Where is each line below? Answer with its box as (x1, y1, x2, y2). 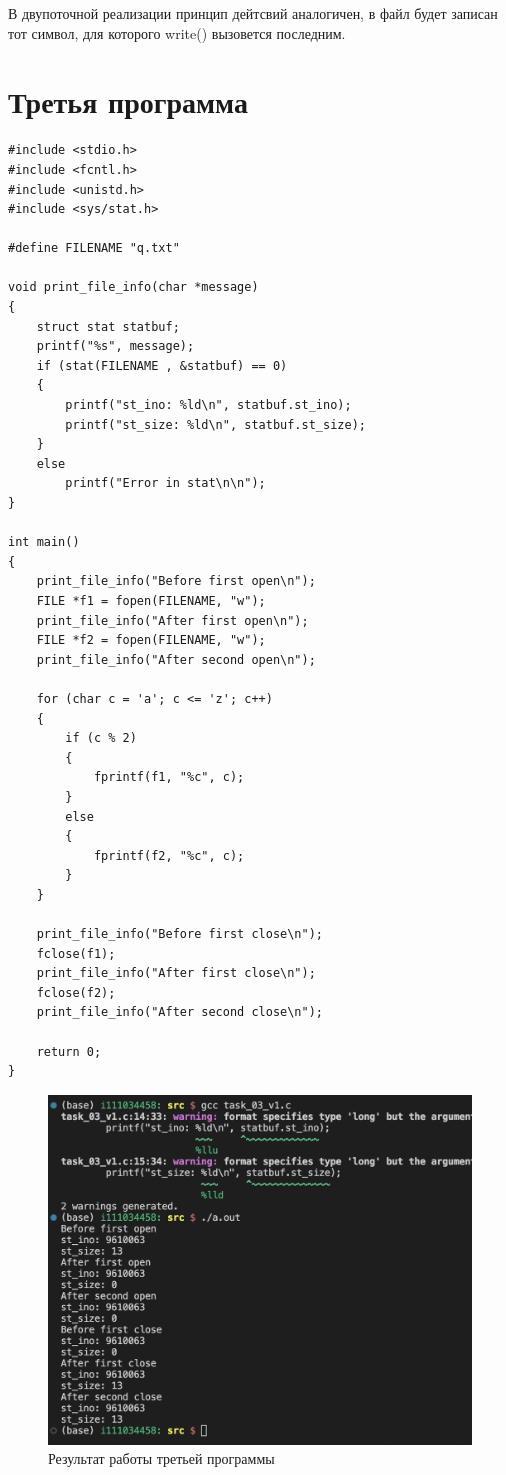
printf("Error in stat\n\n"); (65, 476, 266, 491)
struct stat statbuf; (36, 319, 180, 334)
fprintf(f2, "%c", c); (93, 848, 245, 863)
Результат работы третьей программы (48, 1448, 275, 1469)
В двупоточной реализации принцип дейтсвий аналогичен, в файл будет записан (8, 3, 498, 23)
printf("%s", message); (36, 339, 195, 354)
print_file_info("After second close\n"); (36, 1005, 323, 1020)
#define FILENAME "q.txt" (8, 241, 180, 256)
